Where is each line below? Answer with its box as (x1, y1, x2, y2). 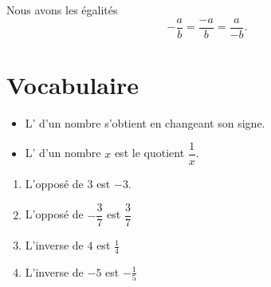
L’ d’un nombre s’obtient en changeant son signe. (25, 114, 265, 131)
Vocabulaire (6, 68, 139, 100)
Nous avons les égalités (6, 2, 118, 18)
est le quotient (114, 144, 185, 161)
